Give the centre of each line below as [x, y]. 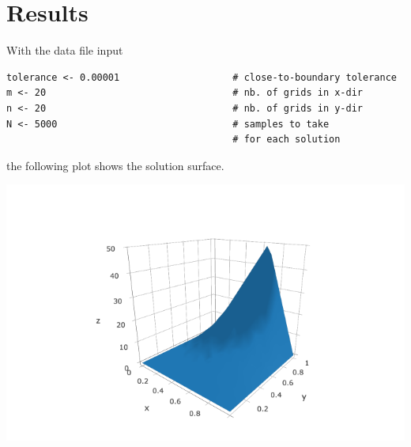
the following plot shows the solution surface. [115, 165]
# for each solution [287, 140]
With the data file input [65, 50]
